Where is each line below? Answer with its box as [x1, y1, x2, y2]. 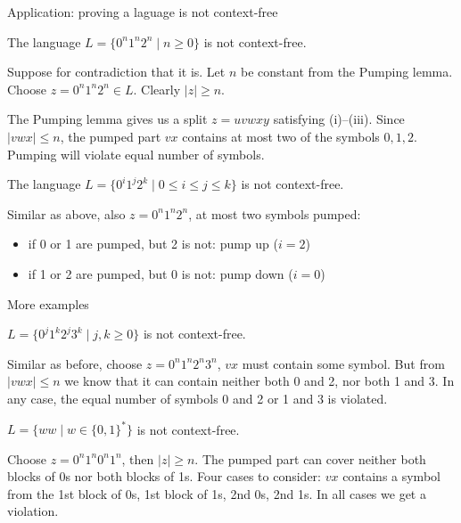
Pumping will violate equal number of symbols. [7, 144, 265, 163]
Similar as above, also [7, 204, 126, 223]
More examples [7, 294, 89, 313]
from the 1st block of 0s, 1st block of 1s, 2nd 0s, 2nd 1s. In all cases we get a [7, 484, 426, 503]
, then [121, 449, 154, 468]
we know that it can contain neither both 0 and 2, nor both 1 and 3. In [64, 372, 455, 390]
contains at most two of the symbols [182, 127, 380, 145]
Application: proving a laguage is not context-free [7, 3, 278, 20]
